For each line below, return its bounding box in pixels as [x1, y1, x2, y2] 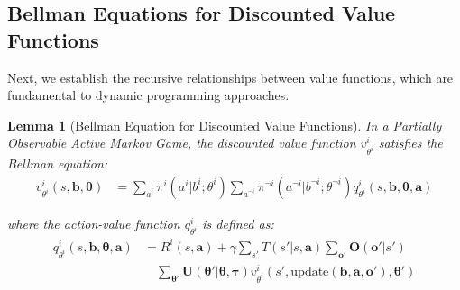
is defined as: [202, 213, 274, 232]
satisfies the [378, 133, 443, 152]
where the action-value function [7, 213, 180, 232]
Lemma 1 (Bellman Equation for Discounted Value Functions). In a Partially [7, 115, 442, 134]
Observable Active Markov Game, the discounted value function [7, 133, 356, 152]
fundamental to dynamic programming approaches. [7, 86, 290, 104]
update [290, 265, 329, 278]
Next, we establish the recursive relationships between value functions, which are [7, 68, 454, 86]
